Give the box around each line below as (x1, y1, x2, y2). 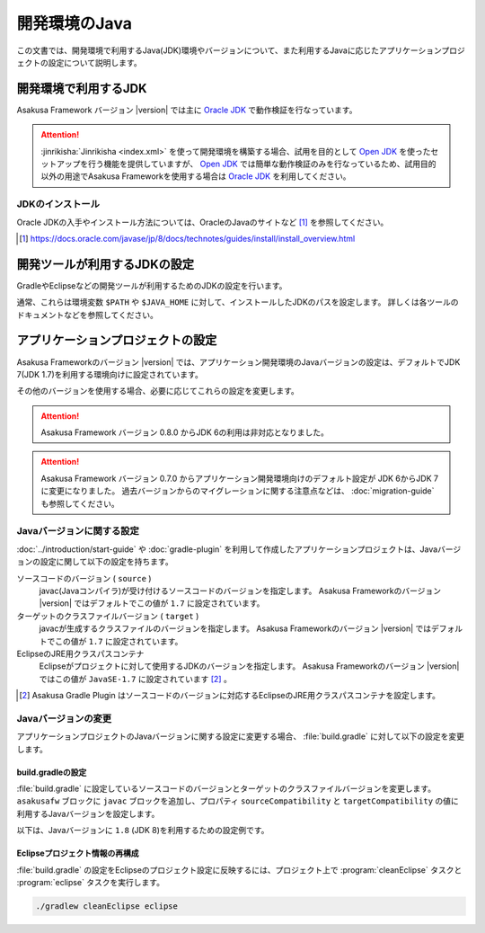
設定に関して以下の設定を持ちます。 (40, 556, 174, 567)
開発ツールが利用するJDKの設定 (16, 256, 195, 271)
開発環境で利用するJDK (16, 81, 147, 96)
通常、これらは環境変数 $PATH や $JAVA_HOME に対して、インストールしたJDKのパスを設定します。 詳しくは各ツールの (16, 297, 459, 307)
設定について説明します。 (48, 57, 143, 67)
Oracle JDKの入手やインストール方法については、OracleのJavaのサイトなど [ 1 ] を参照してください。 (16, 217, 389, 227)
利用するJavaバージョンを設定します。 (16, 808, 160, 819)
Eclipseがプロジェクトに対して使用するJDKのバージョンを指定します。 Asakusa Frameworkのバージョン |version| (39, 661, 460, 671)
